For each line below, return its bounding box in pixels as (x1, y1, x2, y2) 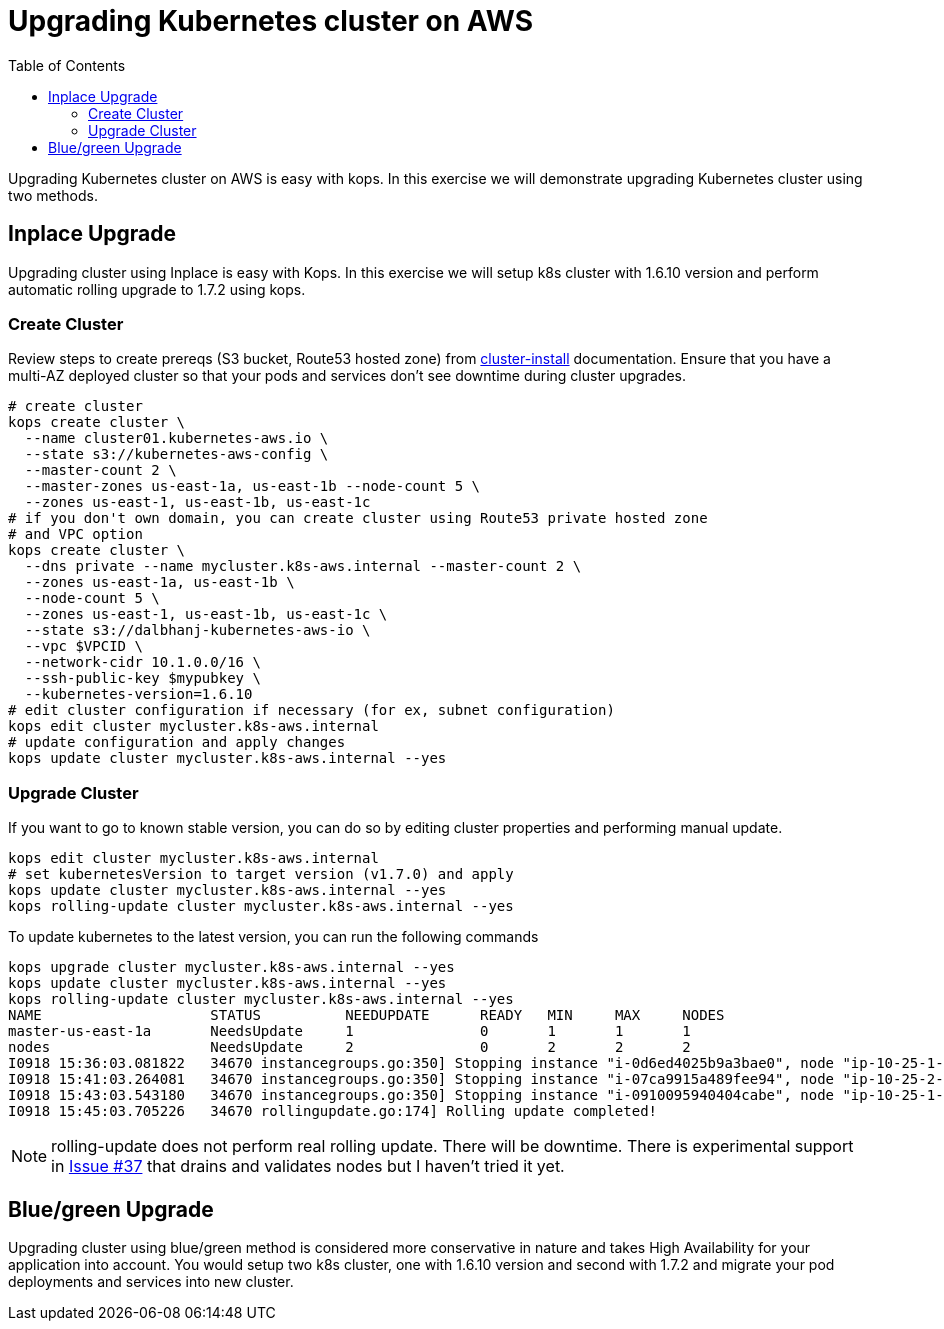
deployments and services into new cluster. (8, 1272, 294, 1290)
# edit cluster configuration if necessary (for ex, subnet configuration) (8, 702, 615, 719)
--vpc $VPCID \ (24, 638, 143, 655)
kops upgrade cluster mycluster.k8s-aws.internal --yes (8, 959, 455, 976)
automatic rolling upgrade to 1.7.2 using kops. (8, 280, 306, 298)
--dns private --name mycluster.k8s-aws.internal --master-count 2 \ (24, 558, 582, 575)
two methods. (8, 186, 98, 204)
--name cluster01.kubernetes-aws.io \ (24, 430, 329, 447)
